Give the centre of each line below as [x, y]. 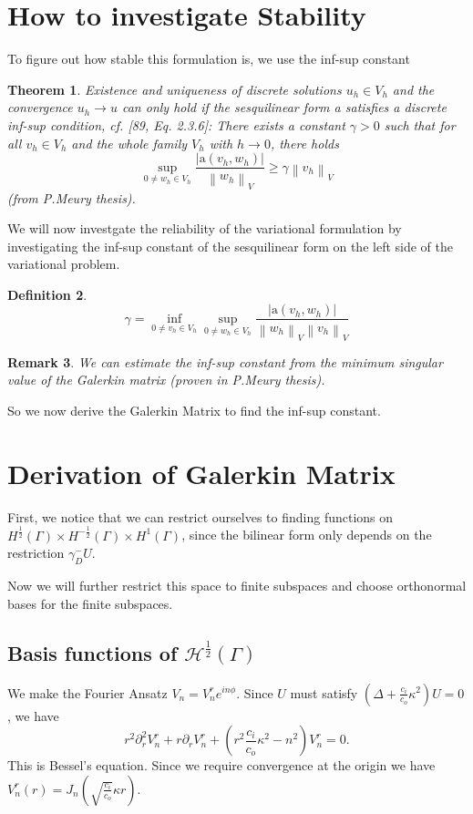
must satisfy [324, 692]
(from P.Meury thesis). [72, 197]
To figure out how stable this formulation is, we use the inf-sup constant [209, 59]
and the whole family [129, 143]
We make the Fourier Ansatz [87, 692]
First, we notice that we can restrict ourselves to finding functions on [201, 516]
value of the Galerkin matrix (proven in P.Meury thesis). [166, 380]
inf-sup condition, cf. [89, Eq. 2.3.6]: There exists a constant [176, 124]
